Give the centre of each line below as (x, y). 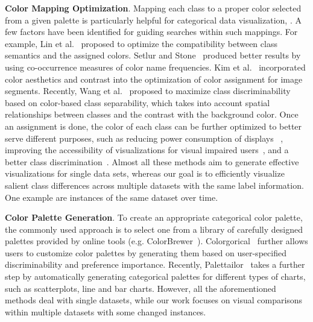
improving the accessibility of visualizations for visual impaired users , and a (147, 150)
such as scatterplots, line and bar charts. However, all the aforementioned (141, 288)
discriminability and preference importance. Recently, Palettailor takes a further (155, 264)
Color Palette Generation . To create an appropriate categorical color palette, (154, 217)
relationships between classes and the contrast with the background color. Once (152, 114)
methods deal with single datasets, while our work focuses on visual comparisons (154, 300)
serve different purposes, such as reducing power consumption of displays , (144, 138)
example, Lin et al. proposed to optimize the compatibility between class (141, 43)
